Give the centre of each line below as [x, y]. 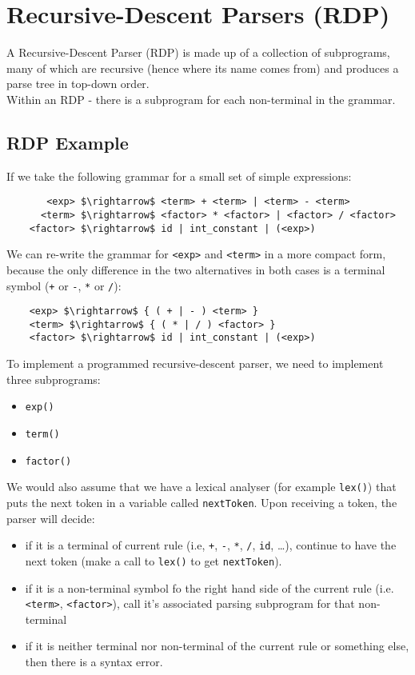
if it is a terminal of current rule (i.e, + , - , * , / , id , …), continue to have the [211, 545]
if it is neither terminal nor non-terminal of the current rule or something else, [217, 646]
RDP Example [68, 142]
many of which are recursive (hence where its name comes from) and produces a [203, 68]
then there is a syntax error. [94, 661]
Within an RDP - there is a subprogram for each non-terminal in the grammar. [201, 99]
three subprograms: [54, 379]
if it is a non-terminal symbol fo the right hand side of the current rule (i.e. [209, 587]
